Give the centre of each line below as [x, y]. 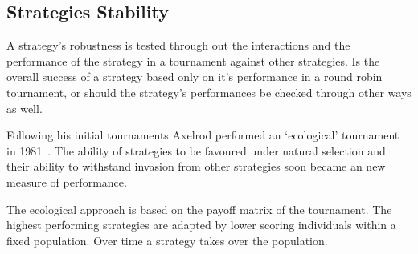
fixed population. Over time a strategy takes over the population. [167, 240]
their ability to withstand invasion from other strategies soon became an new [196, 166]
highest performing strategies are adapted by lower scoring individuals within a [201, 225]
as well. [25, 108]
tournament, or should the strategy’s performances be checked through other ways [209, 92]
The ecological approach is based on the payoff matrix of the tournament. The [199, 209]
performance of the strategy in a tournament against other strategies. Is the [193, 60]
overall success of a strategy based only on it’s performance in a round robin [195, 77]
